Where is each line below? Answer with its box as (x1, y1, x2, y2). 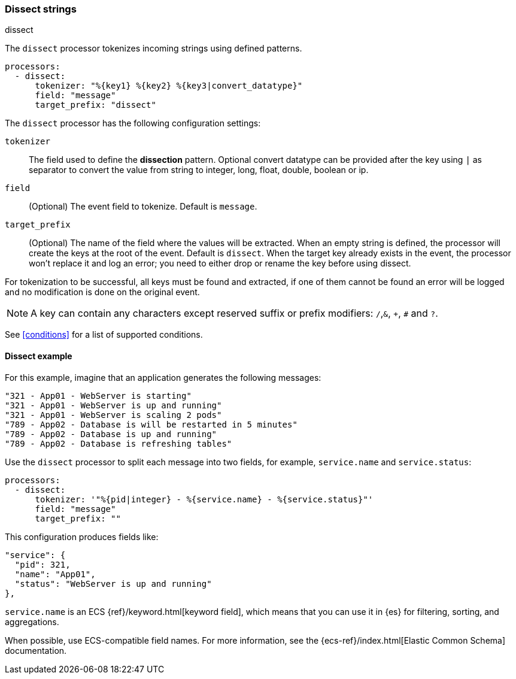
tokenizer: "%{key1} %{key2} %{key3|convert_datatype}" (35, 81, 303, 91)
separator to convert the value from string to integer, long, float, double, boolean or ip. (29, 165, 369, 175)
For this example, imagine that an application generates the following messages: (5, 372, 321, 383)
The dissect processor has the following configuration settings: (5, 118, 261, 129)
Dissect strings (5, 3, 77, 15)
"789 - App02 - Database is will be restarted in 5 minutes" (5, 419, 298, 429)
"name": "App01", (14, 569, 96, 579)
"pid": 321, (14, 559, 71, 569)
